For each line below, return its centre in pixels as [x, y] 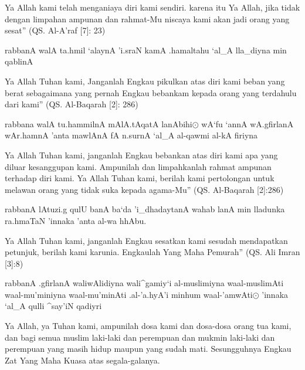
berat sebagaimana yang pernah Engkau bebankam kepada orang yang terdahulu [151, 92]
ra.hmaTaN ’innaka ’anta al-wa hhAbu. [76, 220]
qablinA [19, 61]
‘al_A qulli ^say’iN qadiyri [53, 306]
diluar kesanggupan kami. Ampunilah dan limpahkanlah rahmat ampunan [138, 166]
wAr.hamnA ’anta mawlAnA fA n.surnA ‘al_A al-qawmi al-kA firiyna [131, 135]
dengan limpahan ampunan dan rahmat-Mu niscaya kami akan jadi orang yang [147, 18]
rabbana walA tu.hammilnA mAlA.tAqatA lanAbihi [99, 123]
